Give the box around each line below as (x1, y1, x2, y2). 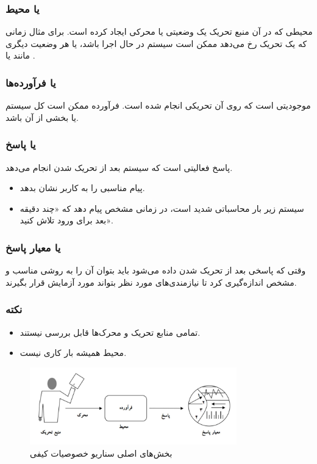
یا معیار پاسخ (5, 239, 61, 255)
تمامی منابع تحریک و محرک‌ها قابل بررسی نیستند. (20, 325, 201, 338)
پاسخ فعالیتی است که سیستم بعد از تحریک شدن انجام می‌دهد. (5, 161, 233, 173)
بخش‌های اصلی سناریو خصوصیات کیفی (30, 447, 173, 460)
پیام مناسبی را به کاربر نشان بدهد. (20, 181, 145, 194)
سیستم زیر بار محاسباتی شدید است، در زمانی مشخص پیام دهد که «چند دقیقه (20, 201, 304, 214)
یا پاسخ (5, 137, 36, 152)
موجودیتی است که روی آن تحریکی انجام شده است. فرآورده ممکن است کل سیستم (5, 99, 311, 112)
